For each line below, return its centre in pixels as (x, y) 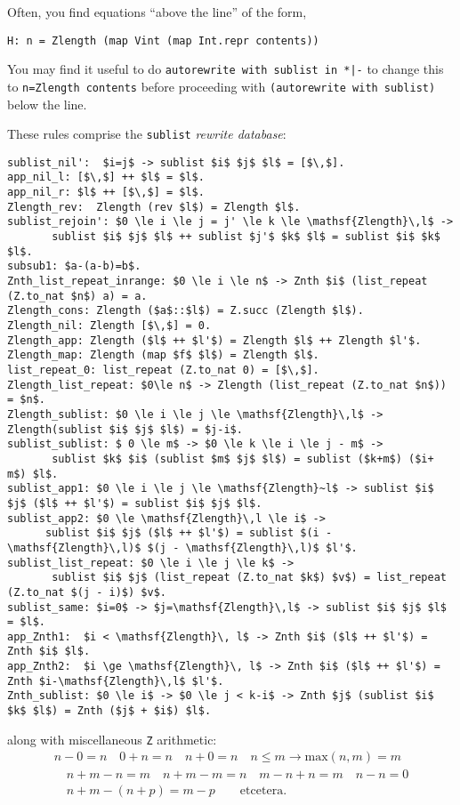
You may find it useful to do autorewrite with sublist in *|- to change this (226, 69)
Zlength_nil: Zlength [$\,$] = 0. (109, 326)
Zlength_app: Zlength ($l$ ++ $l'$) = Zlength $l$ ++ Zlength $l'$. (214, 340)
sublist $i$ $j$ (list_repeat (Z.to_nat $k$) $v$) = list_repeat (249, 578)
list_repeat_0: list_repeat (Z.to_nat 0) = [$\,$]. (163, 370)
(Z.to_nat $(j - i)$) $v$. (87, 592)
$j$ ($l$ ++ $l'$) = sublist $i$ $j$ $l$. (135, 503)
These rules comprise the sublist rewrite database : (147, 134)
